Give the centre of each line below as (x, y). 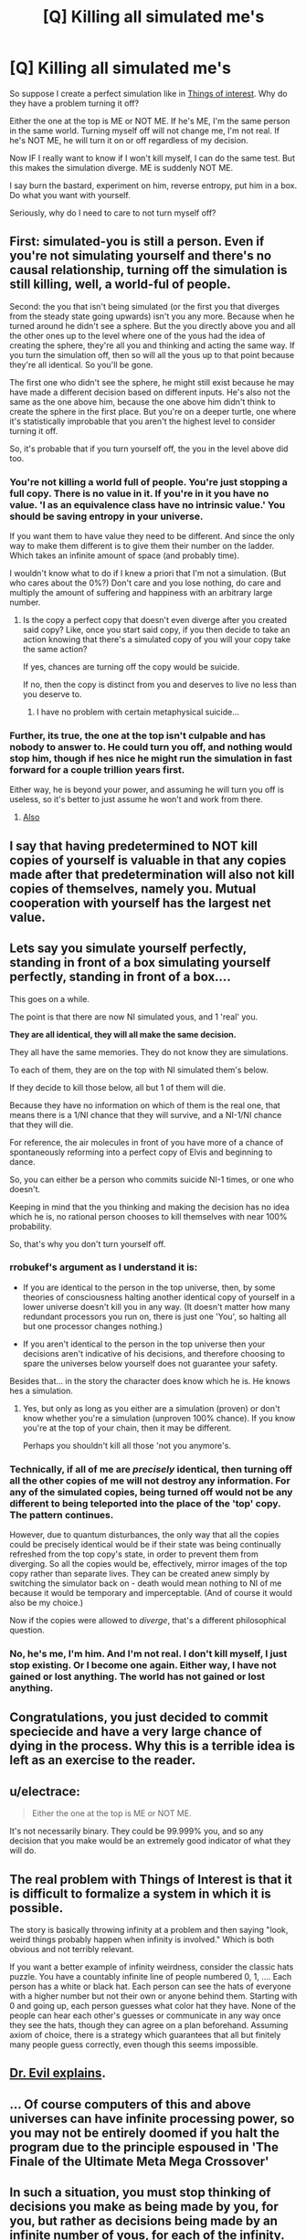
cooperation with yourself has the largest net (140, 903)
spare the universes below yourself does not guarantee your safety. (150, 1363)
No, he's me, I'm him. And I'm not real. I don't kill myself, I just (148, 1654)
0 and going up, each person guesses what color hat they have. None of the (153, 2006)
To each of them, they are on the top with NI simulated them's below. (139, 1070)
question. (27, 1630)
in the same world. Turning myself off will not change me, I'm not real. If (145, 131)
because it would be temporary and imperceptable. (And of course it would (151, 1593)
